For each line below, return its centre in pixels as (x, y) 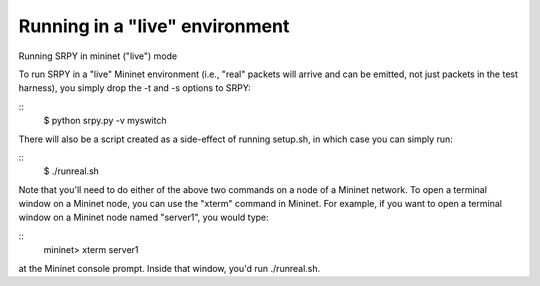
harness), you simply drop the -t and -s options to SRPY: (135, 88)
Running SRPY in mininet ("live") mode (98, 56)
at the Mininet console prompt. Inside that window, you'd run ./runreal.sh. (169, 268)
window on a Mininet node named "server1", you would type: (143, 217)
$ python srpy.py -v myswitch (105, 121)
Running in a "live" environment (154, 26)
